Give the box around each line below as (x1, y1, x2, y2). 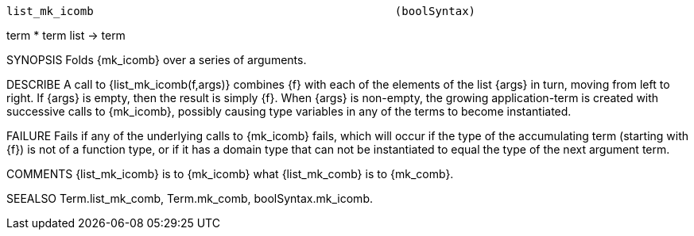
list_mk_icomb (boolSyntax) (6, 5, 476, 17)
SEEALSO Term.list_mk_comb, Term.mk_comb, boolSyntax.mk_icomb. (6, 192, 373, 205)
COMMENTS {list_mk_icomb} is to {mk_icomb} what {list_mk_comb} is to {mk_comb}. (6, 167, 454, 181)
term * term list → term (6, 29, 126, 42)
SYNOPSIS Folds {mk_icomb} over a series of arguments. (6, 53, 307, 67)
